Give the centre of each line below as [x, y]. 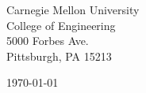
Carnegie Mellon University [73, 9]
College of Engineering [61, 25]
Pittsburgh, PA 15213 [59, 56]
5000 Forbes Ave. [48, 41]
